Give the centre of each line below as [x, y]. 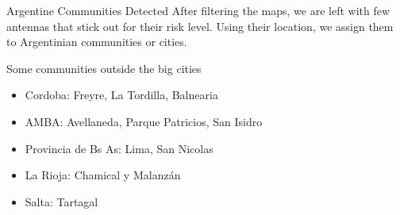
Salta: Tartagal [62, 201]
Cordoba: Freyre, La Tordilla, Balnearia [121, 95]
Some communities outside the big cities [104, 68]
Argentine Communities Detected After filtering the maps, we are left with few [198, 10]
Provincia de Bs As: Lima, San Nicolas [119, 148]
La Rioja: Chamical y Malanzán [103, 175]
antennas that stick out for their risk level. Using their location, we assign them [200, 26]
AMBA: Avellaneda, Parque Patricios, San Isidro [144, 121]
